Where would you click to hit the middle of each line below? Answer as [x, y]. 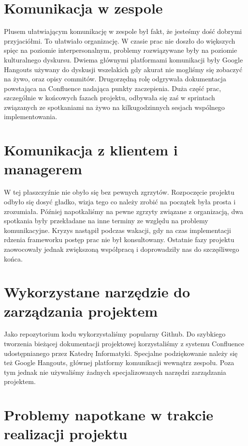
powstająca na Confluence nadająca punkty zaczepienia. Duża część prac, [113, 88]
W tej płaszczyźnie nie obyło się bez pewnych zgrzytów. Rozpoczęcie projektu [119, 192]
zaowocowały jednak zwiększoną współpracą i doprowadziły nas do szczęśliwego [122, 249]
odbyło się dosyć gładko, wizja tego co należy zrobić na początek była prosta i [120, 201]
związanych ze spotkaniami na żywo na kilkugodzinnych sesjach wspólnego [114, 107]
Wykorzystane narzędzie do [97, 292]
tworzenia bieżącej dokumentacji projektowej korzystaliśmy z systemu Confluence [124, 344]
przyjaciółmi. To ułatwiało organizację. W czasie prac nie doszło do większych [120, 40]
